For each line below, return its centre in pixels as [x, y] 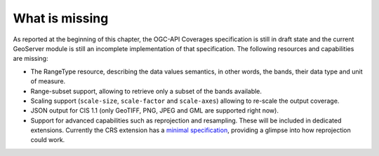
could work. [48, 140]
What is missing [61, 18]
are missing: [31, 59]
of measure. [48, 81]
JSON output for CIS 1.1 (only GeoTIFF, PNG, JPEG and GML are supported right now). [154, 111]
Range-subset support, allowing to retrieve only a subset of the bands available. [146, 91]
